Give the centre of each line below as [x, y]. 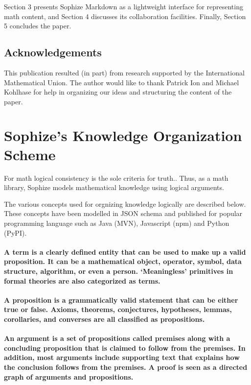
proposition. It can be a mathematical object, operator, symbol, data [123, 261]
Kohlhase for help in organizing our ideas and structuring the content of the [118, 92]
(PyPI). [15, 232]
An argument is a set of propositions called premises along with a [117, 338]
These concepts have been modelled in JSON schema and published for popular [123, 213]
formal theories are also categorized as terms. [82, 280]
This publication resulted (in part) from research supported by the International [124, 72]
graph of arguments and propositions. [69, 376]
